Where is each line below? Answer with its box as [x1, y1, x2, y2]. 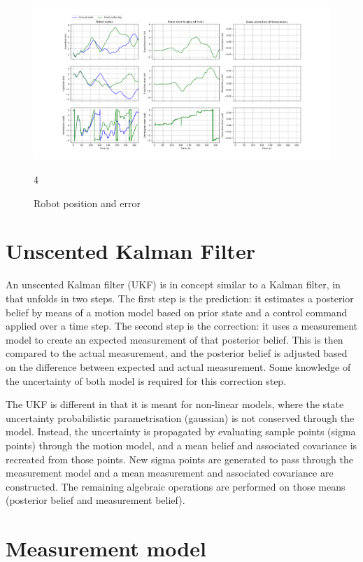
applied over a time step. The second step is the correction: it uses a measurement [6, 318, 358, 333]
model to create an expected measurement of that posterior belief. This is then [6, 332, 343, 346]
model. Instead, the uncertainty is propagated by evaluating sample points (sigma [6, 424, 356, 439]
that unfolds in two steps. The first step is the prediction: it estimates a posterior [6, 290, 354, 305]
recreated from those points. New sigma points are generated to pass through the [6, 451, 353, 466]
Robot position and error [34, 195, 141, 210]
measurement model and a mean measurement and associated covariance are [6, 465, 334, 480]
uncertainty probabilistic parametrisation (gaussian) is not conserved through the [6, 410, 355, 425]
